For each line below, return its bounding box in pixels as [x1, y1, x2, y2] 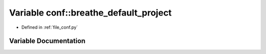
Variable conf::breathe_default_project [9, 7, 172, 18]
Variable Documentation [9, 37, 86, 45]
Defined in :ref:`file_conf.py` [21, 24, 78, 30]
